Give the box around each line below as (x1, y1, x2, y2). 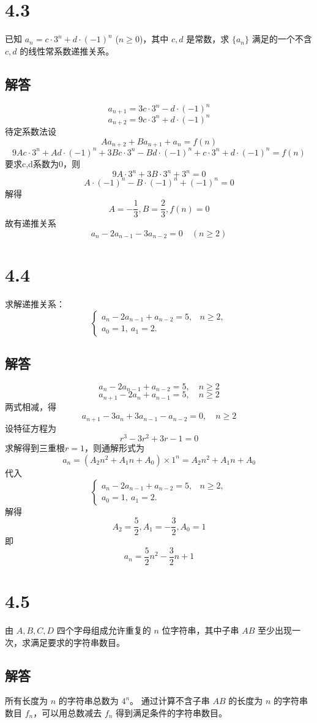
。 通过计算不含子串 (130, 694, 210, 707)
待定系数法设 (5, 125, 56, 138)
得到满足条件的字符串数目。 (116, 706, 228, 719)
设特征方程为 (5, 421, 56, 434)
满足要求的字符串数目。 (30, 635, 125, 648)
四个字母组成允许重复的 (56, 623, 151, 636)
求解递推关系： (5, 297, 65, 310)
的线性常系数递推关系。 (20, 44, 114, 57)
